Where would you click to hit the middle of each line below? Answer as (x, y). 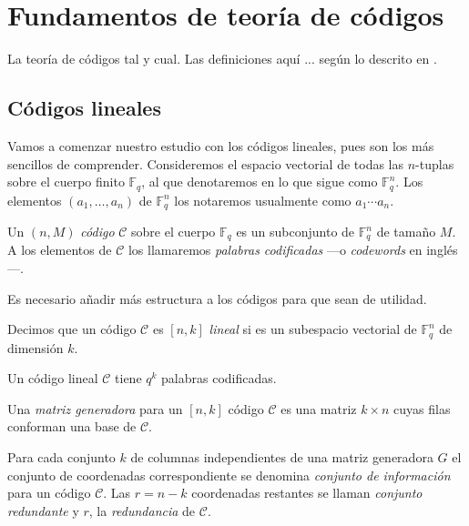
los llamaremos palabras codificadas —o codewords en (275, 250)
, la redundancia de (142, 510)
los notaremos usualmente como (263, 200)
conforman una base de (72, 426)
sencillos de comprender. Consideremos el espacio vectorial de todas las (206, 163)
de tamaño (406, 232)
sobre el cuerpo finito (66, 182)
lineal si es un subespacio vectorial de (313, 329)
